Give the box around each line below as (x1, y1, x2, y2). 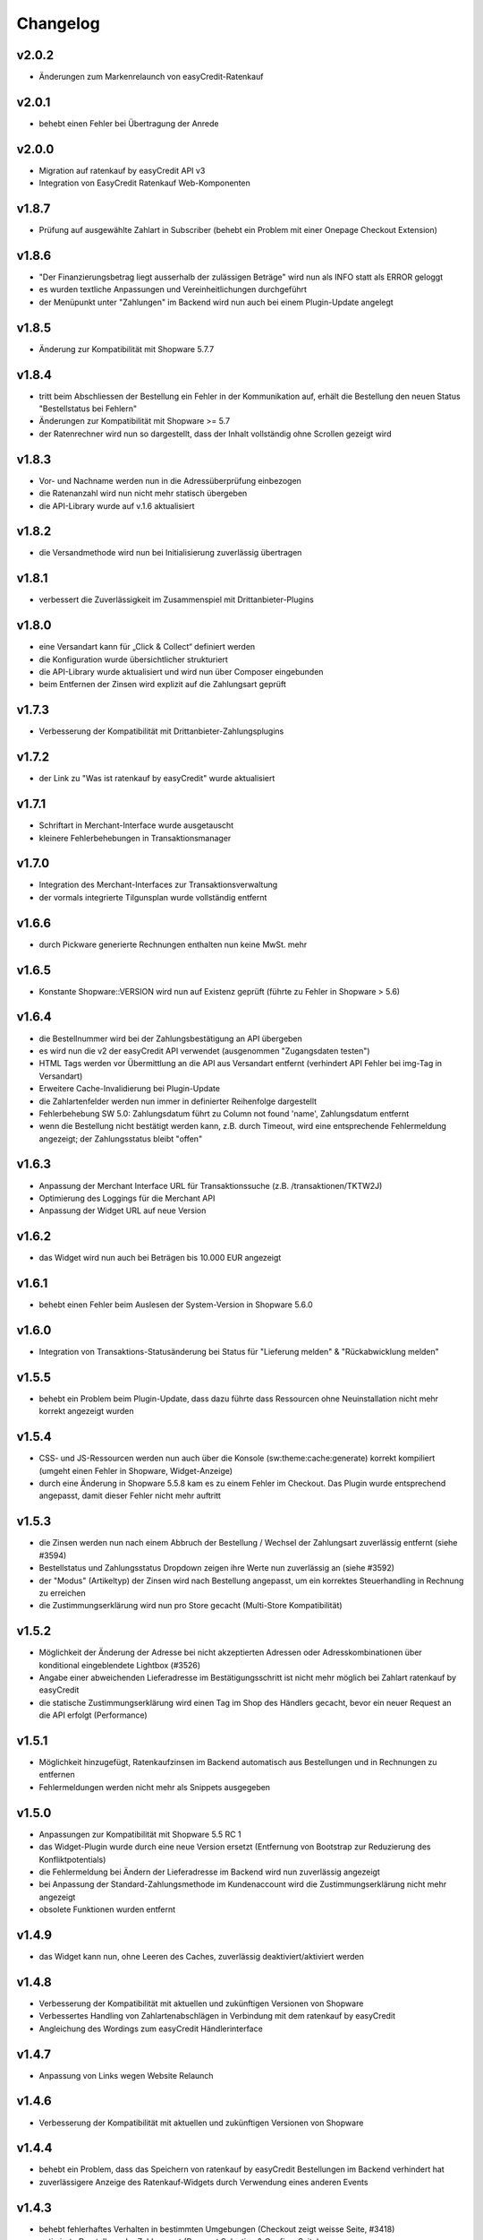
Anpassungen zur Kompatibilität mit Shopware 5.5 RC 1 (38, 1829, 241, 1839)
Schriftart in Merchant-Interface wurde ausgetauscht (38, 820, 234, 831)
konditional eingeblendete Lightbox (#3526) (38, 1659, 201, 1670)
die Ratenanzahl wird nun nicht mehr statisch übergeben (38, 488, 248, 499)
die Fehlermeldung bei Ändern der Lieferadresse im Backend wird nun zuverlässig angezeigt (38, 1866, 380, 1877)
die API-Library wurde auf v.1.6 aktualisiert (38, 500, 195, 511)
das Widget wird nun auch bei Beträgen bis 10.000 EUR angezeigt (38, 1253, 282, 1263)
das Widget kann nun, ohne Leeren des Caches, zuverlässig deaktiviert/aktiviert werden (38, 1951, 364, 1962)
